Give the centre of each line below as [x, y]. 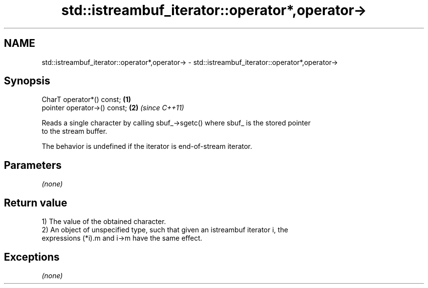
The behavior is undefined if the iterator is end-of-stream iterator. [147, 146]
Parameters [33, 165]
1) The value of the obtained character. [104, 222]
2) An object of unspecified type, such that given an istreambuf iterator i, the [165, 230]
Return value [36, 203]
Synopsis [27, 81]
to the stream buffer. [75, 131]
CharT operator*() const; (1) [86, 100]
